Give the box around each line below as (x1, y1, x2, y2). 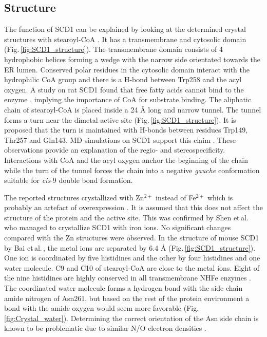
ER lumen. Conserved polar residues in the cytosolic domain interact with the (4, 64, 250, 74)
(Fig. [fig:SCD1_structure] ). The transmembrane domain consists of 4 (4, 44, 223, 54)
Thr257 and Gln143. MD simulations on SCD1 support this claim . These (4, 134, 236, 145)
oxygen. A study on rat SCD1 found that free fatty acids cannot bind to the (4, 84, 244, 95)
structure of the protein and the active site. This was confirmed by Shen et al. (4, 212, 249, 222)
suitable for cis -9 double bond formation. (4, 175, 133, 185)
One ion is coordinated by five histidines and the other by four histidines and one (4, 252, 260, 263)
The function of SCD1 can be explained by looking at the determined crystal (4, 24, 246, 34)
